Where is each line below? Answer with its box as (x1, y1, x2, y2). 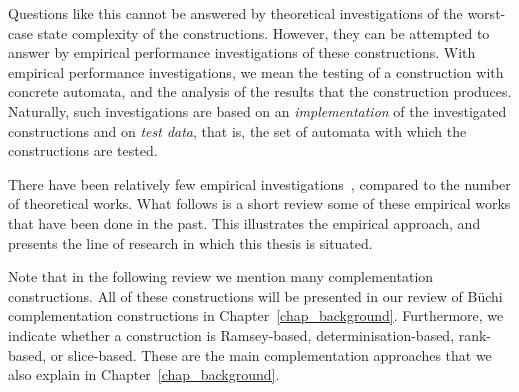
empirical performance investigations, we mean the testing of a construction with (8, 61, 504, 82)
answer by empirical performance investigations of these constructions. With (8, 42, 476, 63)
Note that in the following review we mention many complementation (8, 266, 434, 287)
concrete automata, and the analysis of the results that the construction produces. (8, 81, 512, 102)
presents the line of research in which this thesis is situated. (8, 232, 373, 253)
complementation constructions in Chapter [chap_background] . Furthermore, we (8, 305, 504, 326)
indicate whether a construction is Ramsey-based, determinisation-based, (8, 324, 455, 345)
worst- (467, 3, 506, 23)
